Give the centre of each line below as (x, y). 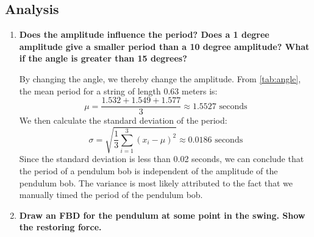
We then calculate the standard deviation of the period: (123, 120)
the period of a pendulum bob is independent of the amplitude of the (148, 170)
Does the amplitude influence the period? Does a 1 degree (144, 34)
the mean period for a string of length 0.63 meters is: (118, 90)
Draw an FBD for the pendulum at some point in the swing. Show (162, 215)
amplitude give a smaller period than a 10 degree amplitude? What (164, 46)
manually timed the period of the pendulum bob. (111, 195)
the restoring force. (60, 227)
